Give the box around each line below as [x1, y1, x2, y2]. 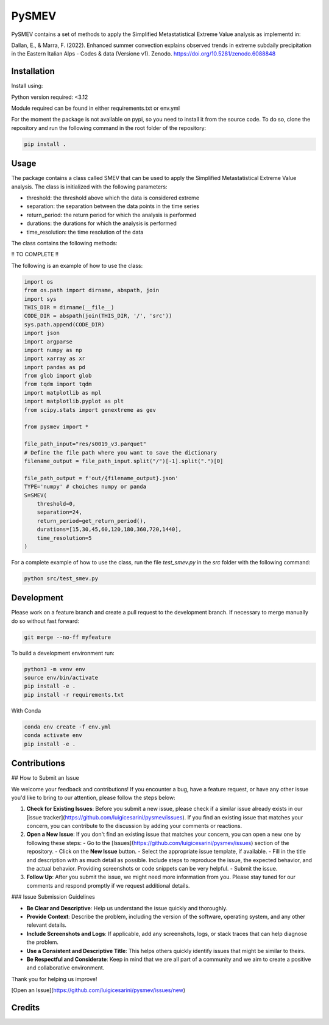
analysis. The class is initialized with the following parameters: [11, 183, 168, 190]
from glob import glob [24, 372, 92, 379]
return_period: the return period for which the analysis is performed [26, 211, 196, 218]
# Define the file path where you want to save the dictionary [24, 449, 218, 456]
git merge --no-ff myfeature [24, 633, 111, 641]
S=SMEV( [24, 492, 47, 498]
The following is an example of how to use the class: [11, 262, 143, 269]
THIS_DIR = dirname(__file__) [24, 304, 115, 311]
